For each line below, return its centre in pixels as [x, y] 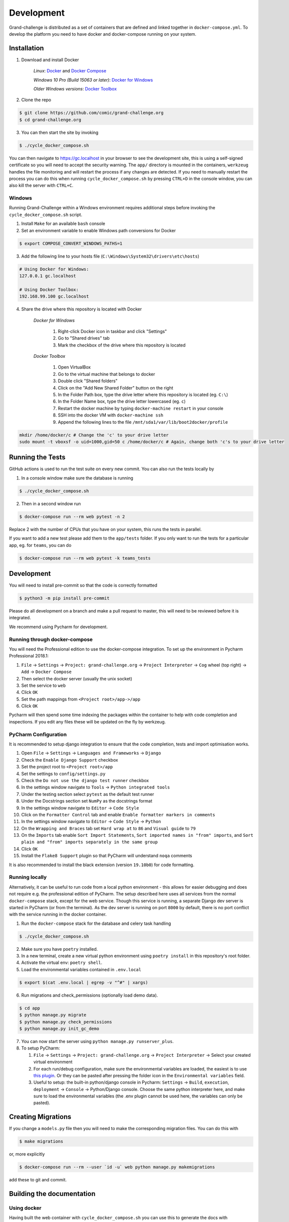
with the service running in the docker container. [58, 915]
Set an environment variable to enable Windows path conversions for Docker [98, 230]
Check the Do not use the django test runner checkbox [85, 780]
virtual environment [53, 1062]
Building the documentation [52, 1194]
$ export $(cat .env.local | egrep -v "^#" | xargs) [84, 982]
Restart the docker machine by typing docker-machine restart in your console [141, 408]
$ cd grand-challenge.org [50, 120]
